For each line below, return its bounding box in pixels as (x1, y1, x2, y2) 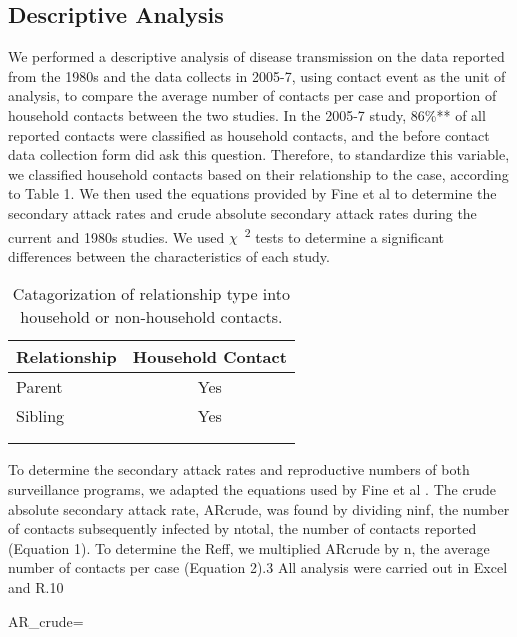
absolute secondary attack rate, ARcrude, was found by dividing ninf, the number (8, 498, 510, 519)
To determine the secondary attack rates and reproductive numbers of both (8, 459, 470, 480)
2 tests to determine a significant (244, 223, 445, 247)
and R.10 (8, 576, 64, 597)
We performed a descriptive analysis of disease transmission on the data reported (8, 46, 505, 67)
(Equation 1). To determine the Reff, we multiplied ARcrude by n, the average (8, 537, 490, 558)
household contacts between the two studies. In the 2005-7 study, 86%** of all (8, 104, 486, 125)
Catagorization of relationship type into (12, 282, 290, 306)
